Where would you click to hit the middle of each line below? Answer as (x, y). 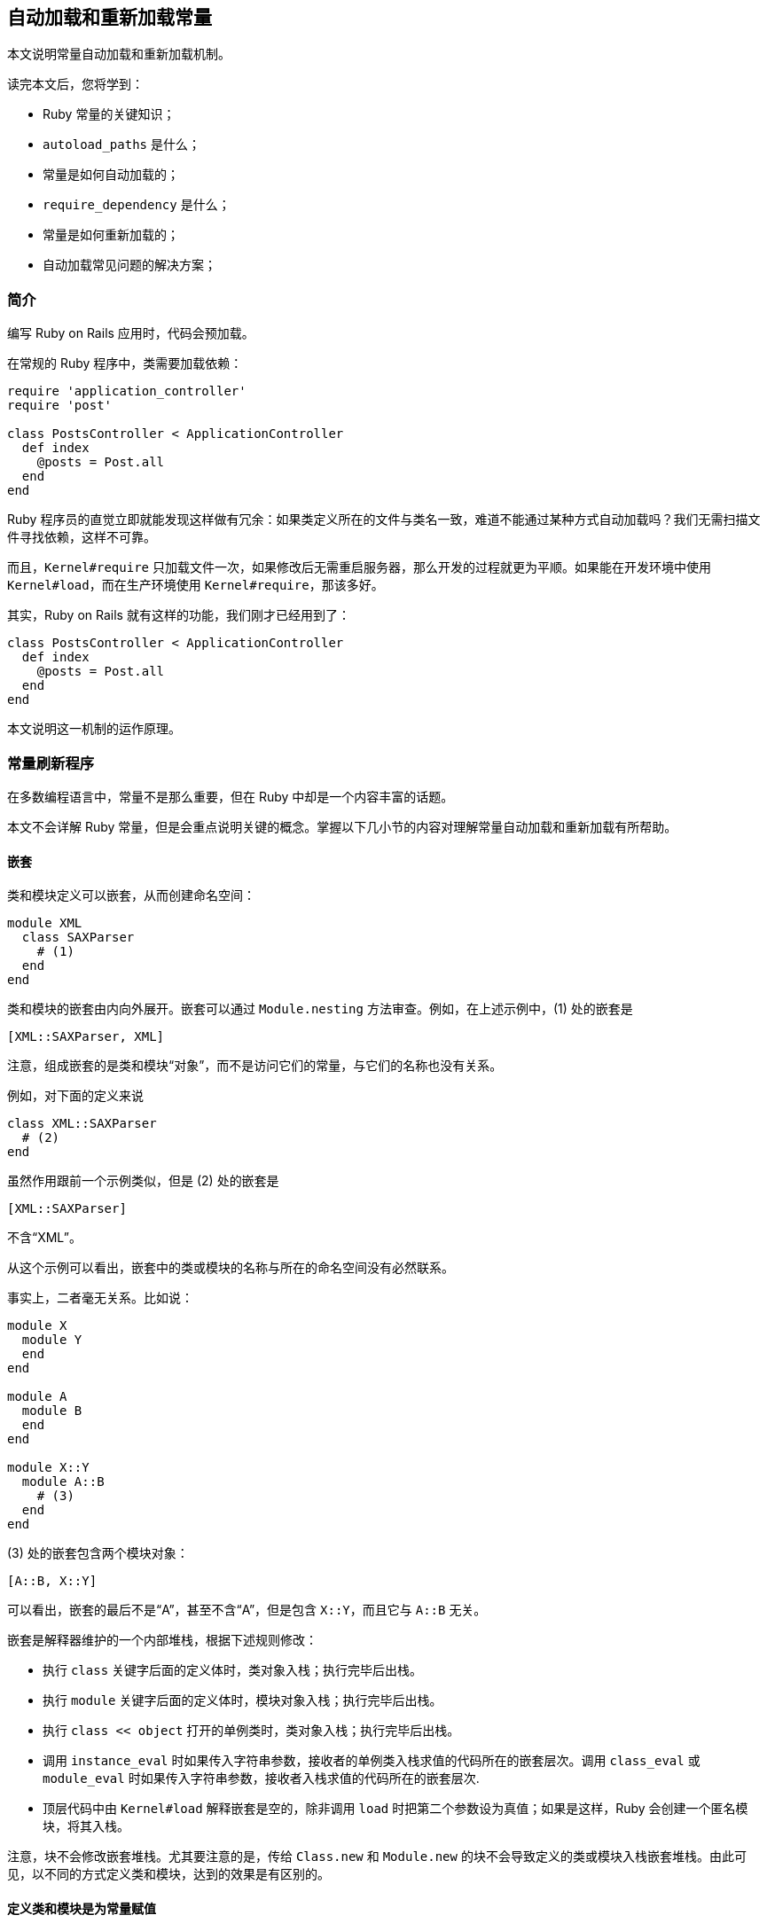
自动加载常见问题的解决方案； (129, 265)
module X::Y (48, 1468)
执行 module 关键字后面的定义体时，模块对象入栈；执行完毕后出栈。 (243, 1700)
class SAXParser (78, 938)
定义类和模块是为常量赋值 (82, 1908)
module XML (45, 923)
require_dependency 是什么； (137, 205)
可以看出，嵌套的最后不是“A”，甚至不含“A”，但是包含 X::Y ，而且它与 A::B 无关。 (247, 1610)
